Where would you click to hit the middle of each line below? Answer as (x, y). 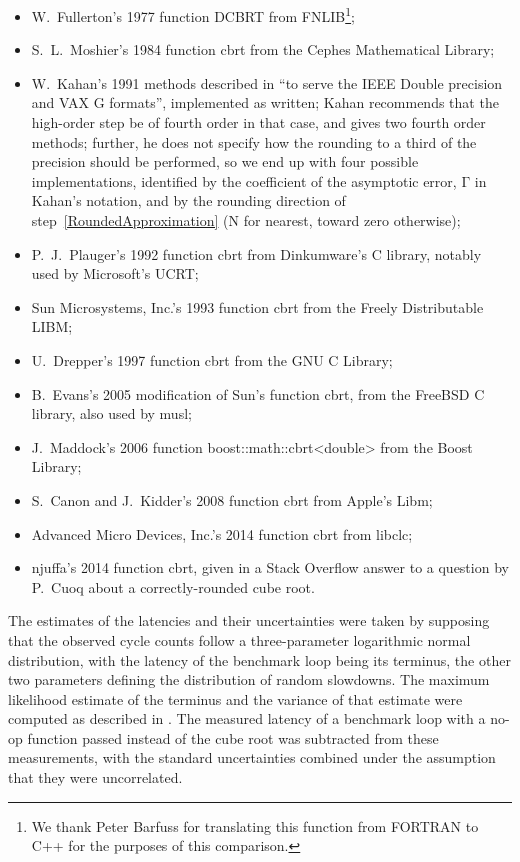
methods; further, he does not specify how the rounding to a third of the (254, 141)
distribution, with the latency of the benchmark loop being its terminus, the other (259, 659)
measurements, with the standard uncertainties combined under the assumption (252, 757)
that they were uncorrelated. (95, 777)
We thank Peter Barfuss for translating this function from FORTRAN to (255, 825)
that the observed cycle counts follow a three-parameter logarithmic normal (239, 639)
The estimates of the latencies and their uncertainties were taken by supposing (249, 620)
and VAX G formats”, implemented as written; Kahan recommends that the (265, 102)
